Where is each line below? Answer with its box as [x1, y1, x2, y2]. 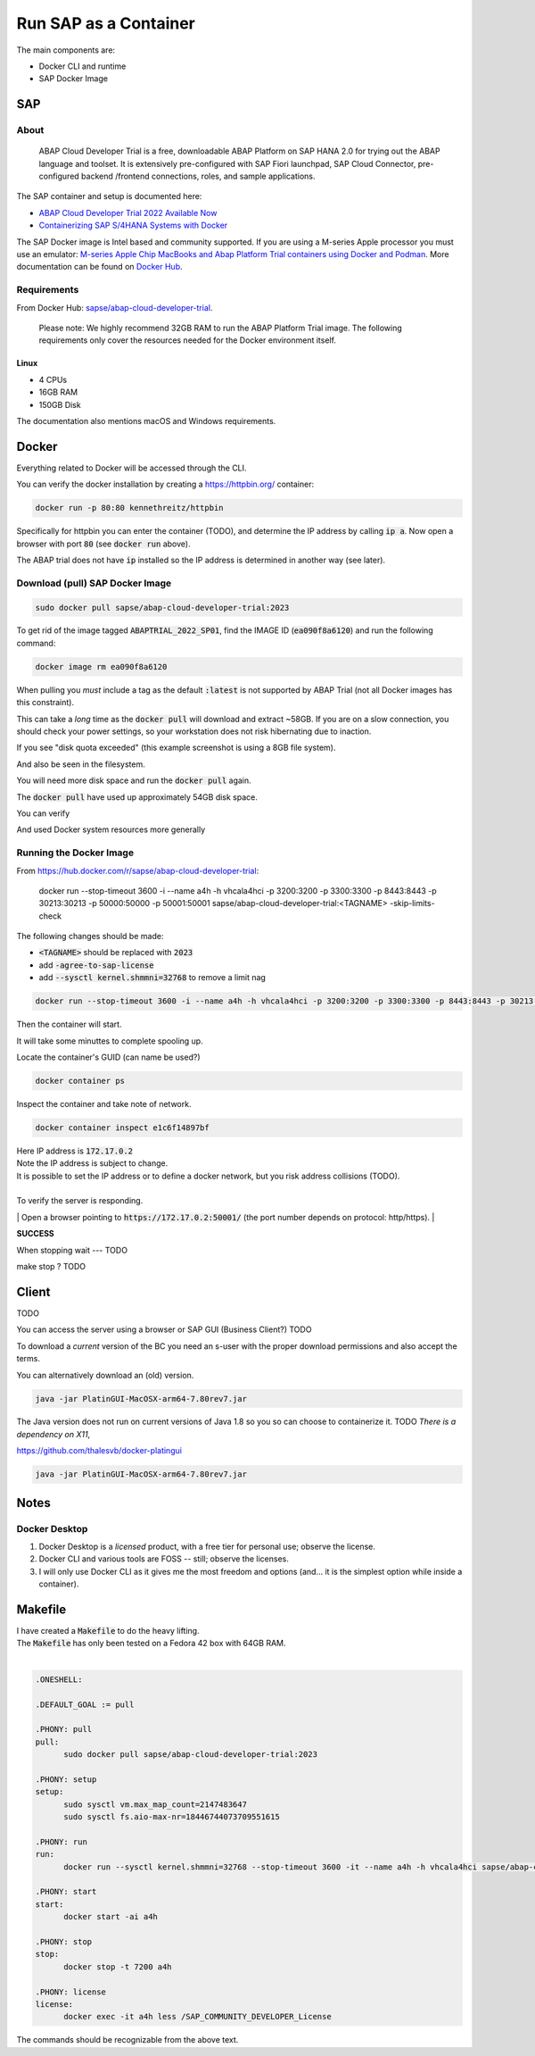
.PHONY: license [35, 1986, 107, 1997]
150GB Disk [38, 399, 81, 410]
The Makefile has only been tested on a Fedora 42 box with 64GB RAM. [16, 1638, 286, 1649]
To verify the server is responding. [16, 1195, 144, 1206]
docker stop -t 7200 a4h [63, 1961, 173, 1972]
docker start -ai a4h [63, 1911, 158, 1922]
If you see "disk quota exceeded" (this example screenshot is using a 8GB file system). [16, 742, 336, 753]
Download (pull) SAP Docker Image [16, 577, 172, 589]
